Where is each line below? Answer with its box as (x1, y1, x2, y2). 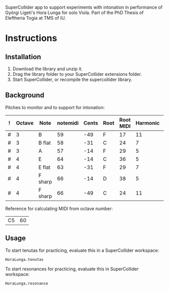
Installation (5, 52, 41, 61)
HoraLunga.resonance (5, 281, 49, 286)
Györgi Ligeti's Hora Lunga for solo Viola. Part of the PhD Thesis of (5, 10, 144, 16)
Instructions (5, 33, 57, 44)
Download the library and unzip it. (12, 66, 83, 72)
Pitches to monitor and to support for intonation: (5, 104, 105, 110)
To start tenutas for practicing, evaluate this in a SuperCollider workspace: (5, 247, 159, 253)
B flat (38, 139, 51, 146)
